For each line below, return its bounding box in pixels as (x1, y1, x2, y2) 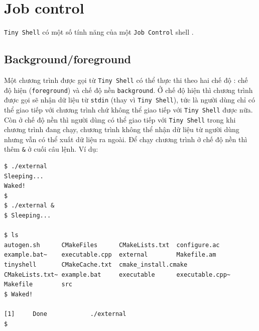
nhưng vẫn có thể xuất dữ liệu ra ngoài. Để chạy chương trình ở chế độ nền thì (4, 134, 247, 144)
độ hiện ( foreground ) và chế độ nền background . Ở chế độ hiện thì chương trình (4, 84, 253, 95)
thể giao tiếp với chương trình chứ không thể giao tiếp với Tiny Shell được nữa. (4, 104, 253, 115)
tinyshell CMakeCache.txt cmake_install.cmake (4, 261, 188, 269)
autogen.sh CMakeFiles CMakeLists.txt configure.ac (4, 241, 220, 249)
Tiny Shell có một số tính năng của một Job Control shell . (4, 27, 194, 37)
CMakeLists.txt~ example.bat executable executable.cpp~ (4, 271, 231, 278)
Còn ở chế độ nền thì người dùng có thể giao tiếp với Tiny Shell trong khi (4, 114, 236, 125)
